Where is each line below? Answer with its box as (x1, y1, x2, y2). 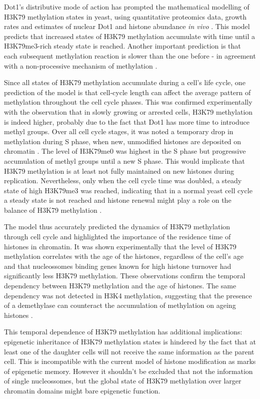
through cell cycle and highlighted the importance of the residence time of (4, 231, 231, 242)
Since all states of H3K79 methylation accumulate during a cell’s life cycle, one (4, 77, 245, 88)
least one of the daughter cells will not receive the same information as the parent (4, 346, 254, 356)
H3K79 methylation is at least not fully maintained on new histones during (4, 165, 234, 176)
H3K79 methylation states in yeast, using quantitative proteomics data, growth (4, 11, 247, 22)
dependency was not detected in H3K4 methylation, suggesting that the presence (4, 290, 252, 300)
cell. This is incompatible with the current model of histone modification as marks (4, 356, 256, 366)
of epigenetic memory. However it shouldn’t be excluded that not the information (4, 365, 253, 376)
